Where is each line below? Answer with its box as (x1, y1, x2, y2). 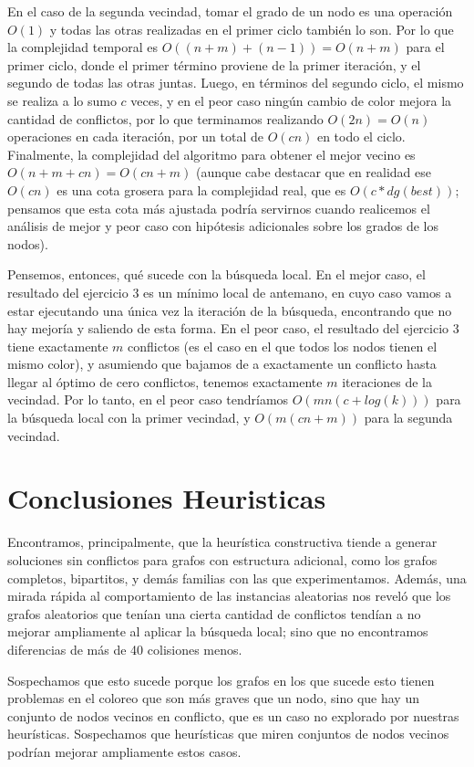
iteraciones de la (342, 372, 433, 391)
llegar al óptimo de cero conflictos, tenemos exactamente (7, 372, 323, 391)
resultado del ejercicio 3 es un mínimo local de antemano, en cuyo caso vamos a (7, 282, 452, 301)
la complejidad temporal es (7, 37, 159, 57)
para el (406, 37, 445, 57)
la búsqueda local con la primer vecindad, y (7, 408, 251, 427)
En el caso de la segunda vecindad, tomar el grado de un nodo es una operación (7, 2, 453, 20)
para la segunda (364, 408, 453, 427)
